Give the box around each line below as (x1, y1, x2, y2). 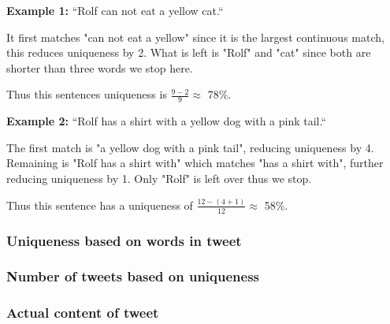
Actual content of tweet (6, 303, 159, 322)
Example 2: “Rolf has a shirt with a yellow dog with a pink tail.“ (6, 113, 327, 129)
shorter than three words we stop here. (6, 59, 193, 76)
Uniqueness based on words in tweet (6, 230, 242, 250)
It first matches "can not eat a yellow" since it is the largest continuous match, (6, 28, 384, 45)
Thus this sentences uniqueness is (6, 86, 167, 102)
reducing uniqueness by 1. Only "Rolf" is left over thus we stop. (6, 169, 312, 186)
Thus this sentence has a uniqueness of (6, 196, 193, 213)
